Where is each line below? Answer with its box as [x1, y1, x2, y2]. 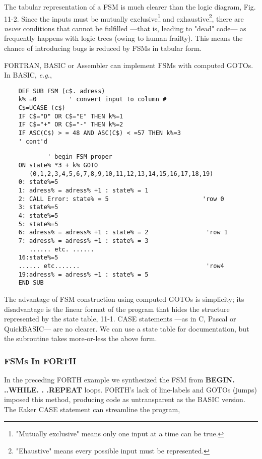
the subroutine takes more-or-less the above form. [4, 333, 157, 344]
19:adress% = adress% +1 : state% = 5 [18, 271, 149, 278]
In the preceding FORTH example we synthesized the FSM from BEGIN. [4, 374, 235, 385]
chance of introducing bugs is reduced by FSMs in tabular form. [4, 43, 202, 53]
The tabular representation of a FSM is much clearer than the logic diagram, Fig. [4, 2, 256, 12]
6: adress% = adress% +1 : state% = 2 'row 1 [18, 229, 228, 236]
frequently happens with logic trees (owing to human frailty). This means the [4, 33, 243, 43]
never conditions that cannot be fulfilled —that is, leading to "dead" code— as [4, 23, 246, 33]
